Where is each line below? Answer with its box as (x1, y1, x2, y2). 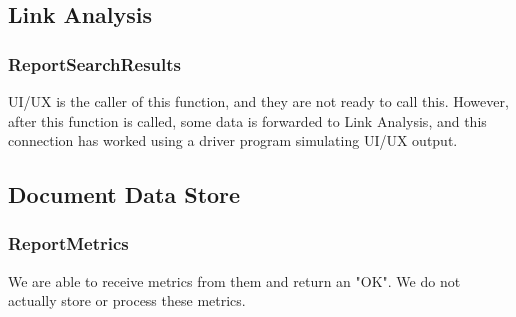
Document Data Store (8, 179, 241, 210)
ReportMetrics (8, 231, 129, 256)
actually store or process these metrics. (8, 290, 246, 311)
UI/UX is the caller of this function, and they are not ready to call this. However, (8, 91, 509, 111)
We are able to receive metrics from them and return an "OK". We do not (8, 270, 461, 291)
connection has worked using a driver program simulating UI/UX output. (8, 130, 458, 151)
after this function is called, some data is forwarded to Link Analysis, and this (8, 110, 487, 131)
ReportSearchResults (8, 51, 182, 76)
